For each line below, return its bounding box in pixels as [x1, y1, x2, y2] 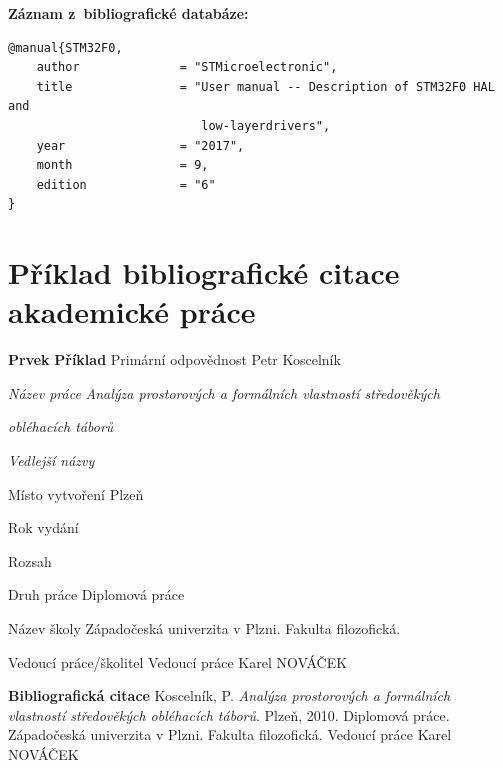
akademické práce [8, 291, 256, 332]
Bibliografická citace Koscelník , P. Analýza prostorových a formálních [8, 685, 451, 706]
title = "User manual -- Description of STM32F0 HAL [36, 79, 495, 94]
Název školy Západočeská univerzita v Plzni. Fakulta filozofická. [8, 618, 401, 638]
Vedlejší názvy [8, 450, 95, 471]
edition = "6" [36, 177, 216, 192]
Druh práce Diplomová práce [8, 584, 185, 605]
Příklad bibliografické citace [8, 252, 400, 293]
